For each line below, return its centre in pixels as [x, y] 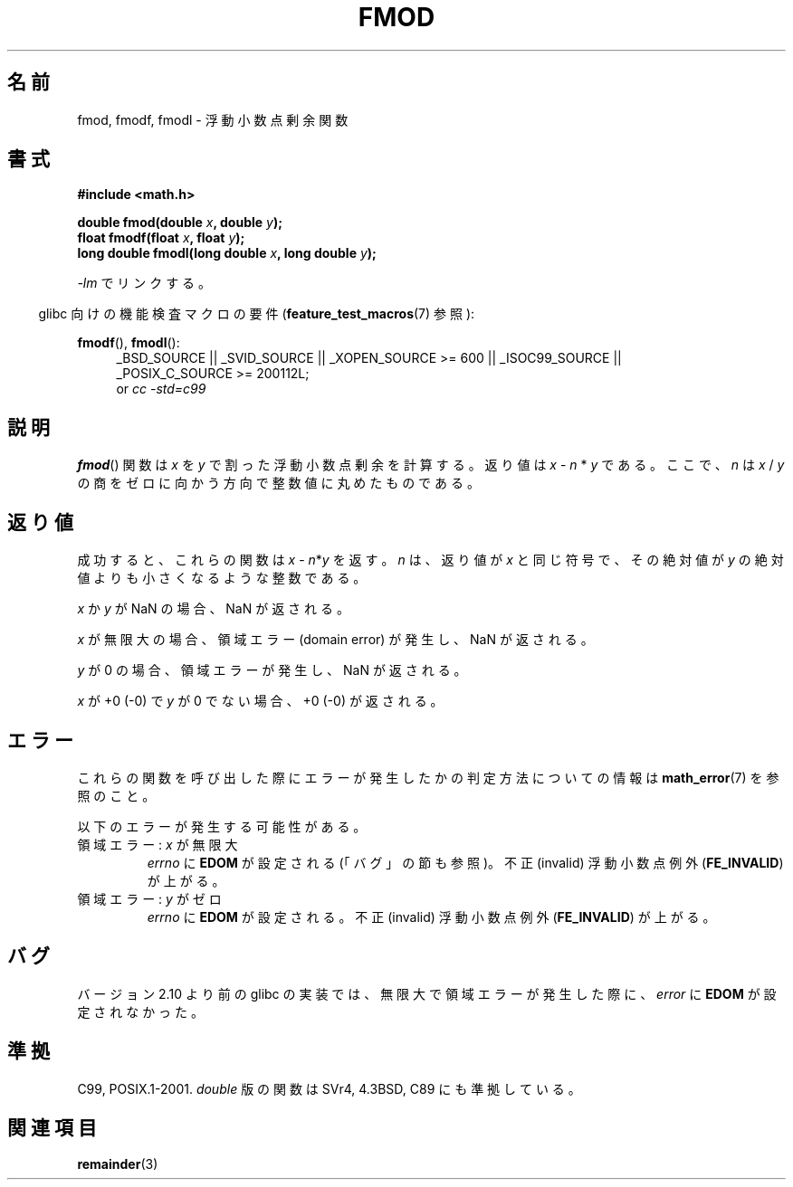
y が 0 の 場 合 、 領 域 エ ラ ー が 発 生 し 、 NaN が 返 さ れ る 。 [272, 670]
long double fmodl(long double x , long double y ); [227, 253]
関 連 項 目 [52, 1128]
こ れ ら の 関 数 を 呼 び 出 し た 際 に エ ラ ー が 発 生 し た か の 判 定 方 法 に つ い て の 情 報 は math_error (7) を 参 [428, 777]
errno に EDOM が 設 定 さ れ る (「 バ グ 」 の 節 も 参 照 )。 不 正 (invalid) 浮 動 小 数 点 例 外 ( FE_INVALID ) [465, 862]
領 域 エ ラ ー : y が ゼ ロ [149, 898]
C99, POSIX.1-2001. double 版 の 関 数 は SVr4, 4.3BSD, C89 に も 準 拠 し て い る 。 [329, 1088]
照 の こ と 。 [116, 795]
